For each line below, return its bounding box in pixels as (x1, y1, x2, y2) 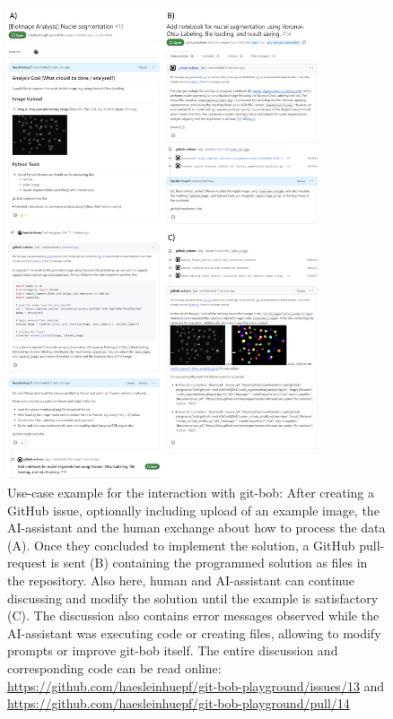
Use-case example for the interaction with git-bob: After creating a (7, 483, 375, 502)
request (7, 553, 48, 572)
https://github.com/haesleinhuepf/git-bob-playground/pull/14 (7, 694, 350, 713)
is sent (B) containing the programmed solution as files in (50, 553, 368, 572)
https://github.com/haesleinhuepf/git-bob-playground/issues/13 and (7, 676, 385, 695)
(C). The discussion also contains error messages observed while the (7, 606, 380, 625)
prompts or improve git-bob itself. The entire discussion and (7, 641, 338, 660)
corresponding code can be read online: (7, 658, 222, 677)
